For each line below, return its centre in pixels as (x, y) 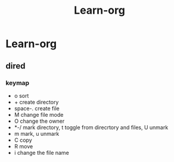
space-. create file (37, 108)
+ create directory (36, 102)
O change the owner (39, 121)
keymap (18, 83)
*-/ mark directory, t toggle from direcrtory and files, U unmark (91, 127)
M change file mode (39, 114)
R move (24, 146)
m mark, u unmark (37, 133)
